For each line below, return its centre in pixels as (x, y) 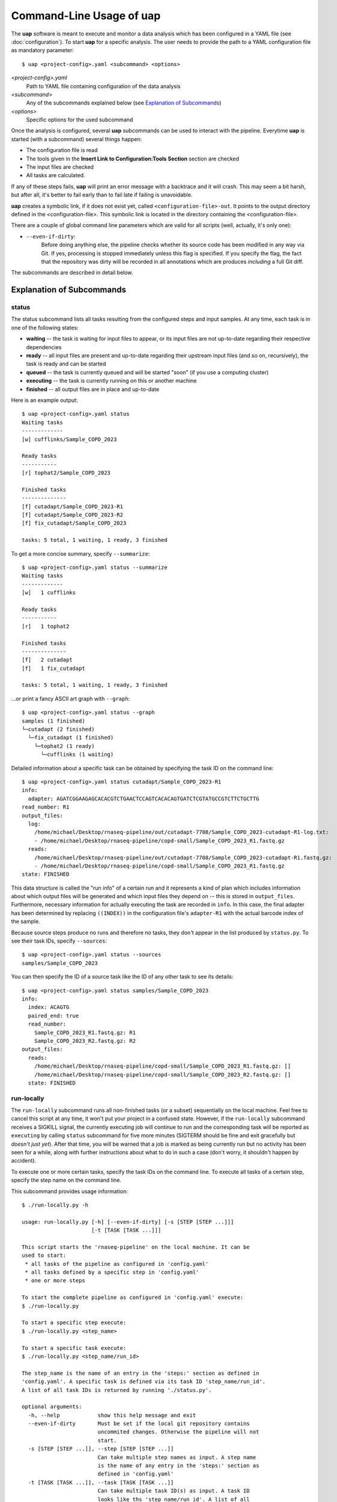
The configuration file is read (62, 150)
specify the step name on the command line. (66, 1180)
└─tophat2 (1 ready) (64, 746)
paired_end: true (53, 1016)
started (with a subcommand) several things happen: (77, 139)
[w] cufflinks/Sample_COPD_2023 (69, 439)
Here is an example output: (44, 400)
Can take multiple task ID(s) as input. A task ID (174, 1491)
